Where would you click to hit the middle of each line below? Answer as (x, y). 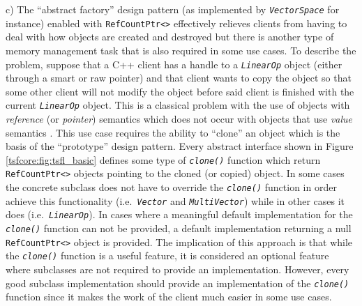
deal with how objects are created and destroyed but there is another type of (170, 37)
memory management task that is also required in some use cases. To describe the (181, 50)
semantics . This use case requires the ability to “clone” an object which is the (173, 132)
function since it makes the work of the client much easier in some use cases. (169, 297)
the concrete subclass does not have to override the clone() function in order (171, 187)
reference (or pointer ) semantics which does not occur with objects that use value (179, 118)
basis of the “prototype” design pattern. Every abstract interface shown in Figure (180, 146)
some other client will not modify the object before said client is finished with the (180, 91)
